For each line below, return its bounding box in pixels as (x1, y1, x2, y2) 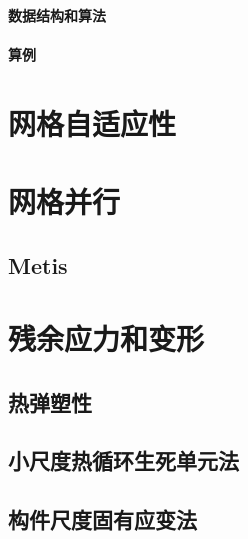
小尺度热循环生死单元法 (8, 445, 239, 476)
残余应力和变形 (8, 318, 205, 359)
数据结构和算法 (8, 4, 106, 25)
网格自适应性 (8, 102, 177, 143)
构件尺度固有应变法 (8, 504, 197, 535)
